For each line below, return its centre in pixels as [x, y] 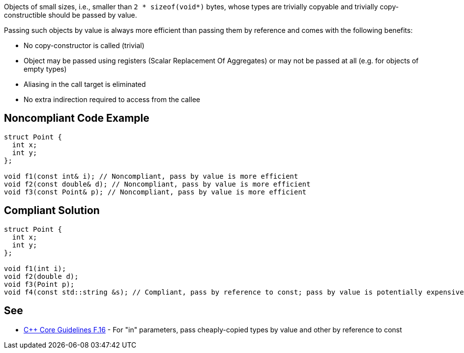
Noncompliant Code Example [77, 118]
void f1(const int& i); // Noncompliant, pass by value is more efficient [151, 176]
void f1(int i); [35, 268]
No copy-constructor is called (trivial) [84, 45]
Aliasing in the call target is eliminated [85, 84]
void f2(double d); [41, 276]
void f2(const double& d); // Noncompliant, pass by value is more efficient [157, 184]
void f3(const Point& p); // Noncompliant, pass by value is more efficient [155, 192]
